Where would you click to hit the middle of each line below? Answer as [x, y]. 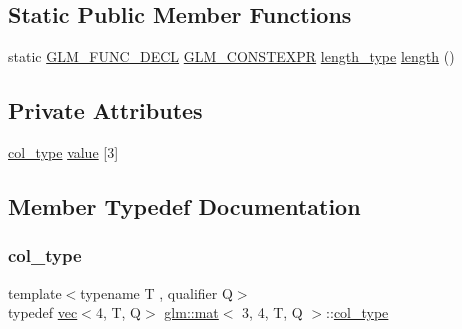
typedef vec [43, 312]
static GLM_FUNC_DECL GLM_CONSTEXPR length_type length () [231, 56]
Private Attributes [105, 110]
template [35, 292]
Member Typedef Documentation [184, 205]
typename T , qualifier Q [156, 292]
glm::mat [191, 312]
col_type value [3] [63, 152]
